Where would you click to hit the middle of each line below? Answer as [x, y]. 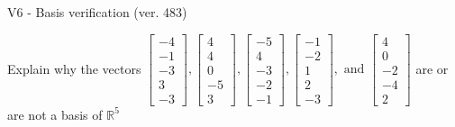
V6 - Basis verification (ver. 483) [97, 12]
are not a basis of [55, 114]
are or [432, 68]
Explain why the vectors [74, 68]
